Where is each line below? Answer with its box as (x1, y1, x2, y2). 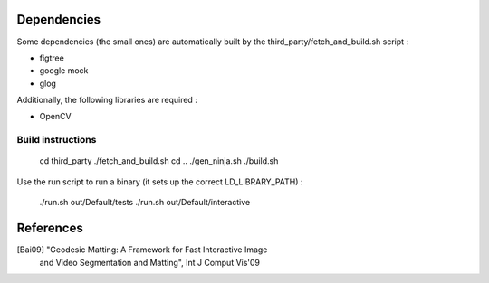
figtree (39, 52, 65, 63)
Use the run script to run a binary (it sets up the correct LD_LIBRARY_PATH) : (16, 176, 303, 187)
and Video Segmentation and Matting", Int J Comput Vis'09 (39, 257, 261, 268)
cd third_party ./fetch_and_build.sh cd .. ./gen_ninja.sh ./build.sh (39, 156, 279, 166)
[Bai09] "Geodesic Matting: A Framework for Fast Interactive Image (16, 244, 268, 255)
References (16, 221, 83, 236)
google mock (39, 65, 89, 76)
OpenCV (39, 111, 72, 122)
